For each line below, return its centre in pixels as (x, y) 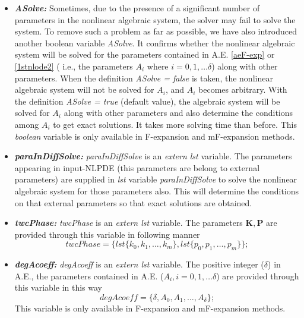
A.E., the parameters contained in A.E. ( (89, 276)
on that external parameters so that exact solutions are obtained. (133, 202)
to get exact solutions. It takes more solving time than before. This (175, 124)
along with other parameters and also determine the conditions (178, 113)
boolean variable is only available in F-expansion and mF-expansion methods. (155, 136)
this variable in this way (58, 287)
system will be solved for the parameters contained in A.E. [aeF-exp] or (145, 54)
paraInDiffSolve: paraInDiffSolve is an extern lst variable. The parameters (153, 156)
